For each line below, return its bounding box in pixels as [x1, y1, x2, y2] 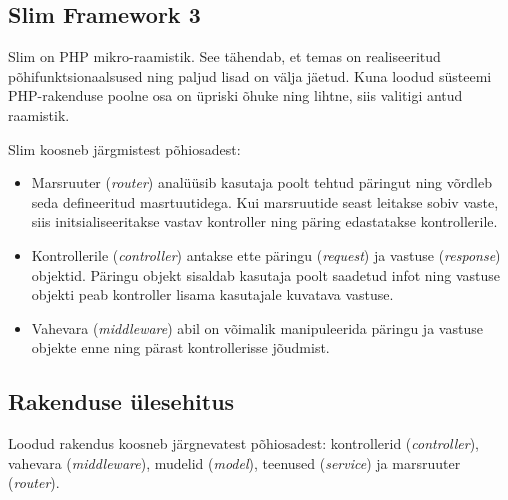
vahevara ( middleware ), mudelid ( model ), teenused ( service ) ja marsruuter [8, 452, 461, 473]
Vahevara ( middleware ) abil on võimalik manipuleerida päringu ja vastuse [31, 317, 483, 338]
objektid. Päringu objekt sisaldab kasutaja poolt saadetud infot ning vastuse [31, 264, 501, 285]
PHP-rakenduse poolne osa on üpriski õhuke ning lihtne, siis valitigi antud [8, 85, 463, 106]
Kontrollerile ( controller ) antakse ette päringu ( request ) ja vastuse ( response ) [31, 244, 501, 265]
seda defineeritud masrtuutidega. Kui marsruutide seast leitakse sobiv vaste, [31, 191, 499, 212]
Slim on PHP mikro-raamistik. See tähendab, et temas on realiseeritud [8, 46, 441, 67]
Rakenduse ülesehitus [8, 386, 235, 417]
